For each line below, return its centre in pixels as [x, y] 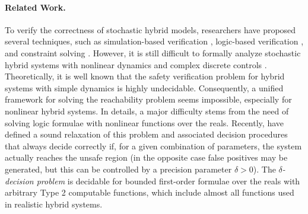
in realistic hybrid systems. [54, 204]
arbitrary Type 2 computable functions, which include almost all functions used [150, 192]
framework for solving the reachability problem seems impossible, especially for [148, 99]
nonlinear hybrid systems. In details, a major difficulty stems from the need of [147, 111]
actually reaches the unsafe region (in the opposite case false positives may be [146, 157]
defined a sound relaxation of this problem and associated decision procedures [146, 134]
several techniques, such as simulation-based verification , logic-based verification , [154, 41]
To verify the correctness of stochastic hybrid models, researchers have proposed [150, 29]
